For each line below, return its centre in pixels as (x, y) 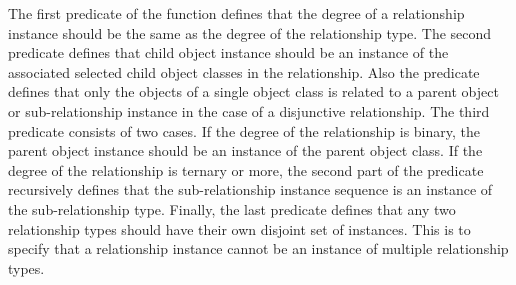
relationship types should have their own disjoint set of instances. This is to (239, 228)
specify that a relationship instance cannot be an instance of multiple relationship (258, 248)
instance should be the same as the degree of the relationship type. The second (250, 32)
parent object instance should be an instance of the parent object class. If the (245, 150)
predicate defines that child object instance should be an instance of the (228, 52)
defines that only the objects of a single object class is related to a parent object (253, 91)
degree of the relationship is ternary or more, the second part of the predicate (246, 169)
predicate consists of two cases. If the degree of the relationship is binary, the (244, 130)
